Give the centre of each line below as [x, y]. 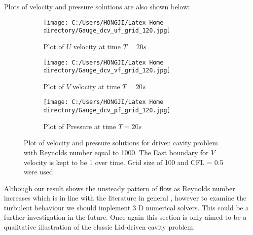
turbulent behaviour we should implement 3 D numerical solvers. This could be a [126, 207]
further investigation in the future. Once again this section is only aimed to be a [125, 217]
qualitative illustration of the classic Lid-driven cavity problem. [100, 227]
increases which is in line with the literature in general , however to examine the [125, 198]
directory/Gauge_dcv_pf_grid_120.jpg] [107, 111]
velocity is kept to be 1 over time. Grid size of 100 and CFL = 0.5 [124, 162]
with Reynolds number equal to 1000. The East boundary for [116, 152]
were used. [39, 172]
